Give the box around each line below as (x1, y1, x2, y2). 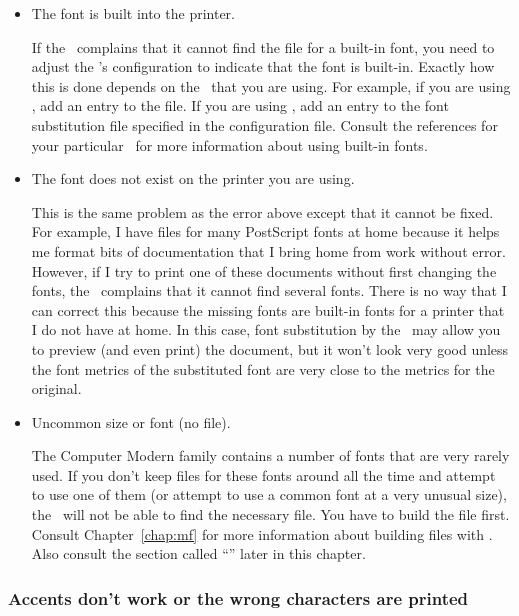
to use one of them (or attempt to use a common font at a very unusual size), (31, 484, 507, 505)
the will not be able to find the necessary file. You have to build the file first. (31, 504, 510, 525)
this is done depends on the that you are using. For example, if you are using (31, 75, 511, 96)
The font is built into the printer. (31, 3, 235, 23)
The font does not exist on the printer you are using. (31, 168, 355, 189)
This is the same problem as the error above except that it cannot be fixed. (31, 201, 494, 222)
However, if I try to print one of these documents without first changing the (31, 260, 497, 281)
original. (31, 378, 82, 399)
